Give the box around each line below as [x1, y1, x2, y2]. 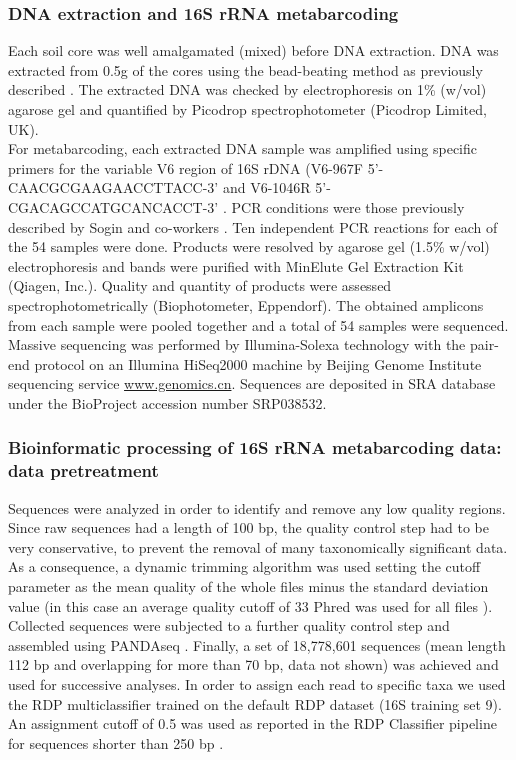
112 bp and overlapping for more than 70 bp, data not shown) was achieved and [8, 654, 499, 675]
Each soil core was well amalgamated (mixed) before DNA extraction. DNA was [8, 40, 499, 61]
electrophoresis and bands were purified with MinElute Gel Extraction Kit [8, 255, 464, 276]
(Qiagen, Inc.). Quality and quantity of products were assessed [8, 275, 392, 296]
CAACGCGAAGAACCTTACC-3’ [8, 177, 219, 198]
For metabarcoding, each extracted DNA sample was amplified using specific [8, 138, 478, 159]
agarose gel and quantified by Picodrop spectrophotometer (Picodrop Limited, [8, 99, 487, 119]
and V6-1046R [222, 177, 311, 198]
